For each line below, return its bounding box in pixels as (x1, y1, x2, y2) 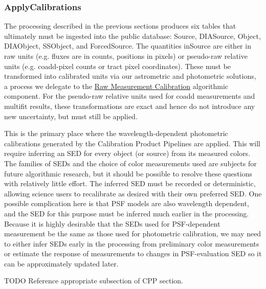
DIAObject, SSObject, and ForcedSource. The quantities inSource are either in (4, 40, 251, 51)
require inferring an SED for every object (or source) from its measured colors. (4, 148, 251, 159)
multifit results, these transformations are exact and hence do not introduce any (4, 100, 255, 111)
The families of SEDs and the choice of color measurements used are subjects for (4, 158, 257, 168)
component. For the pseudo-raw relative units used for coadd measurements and (4, 91, 255, 101)
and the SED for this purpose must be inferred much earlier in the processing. (4, 208, 249, 218)
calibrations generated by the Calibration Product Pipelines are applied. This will (4, 138, 260, 148)
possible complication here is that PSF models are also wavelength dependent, (4, 198, 249, 209)
